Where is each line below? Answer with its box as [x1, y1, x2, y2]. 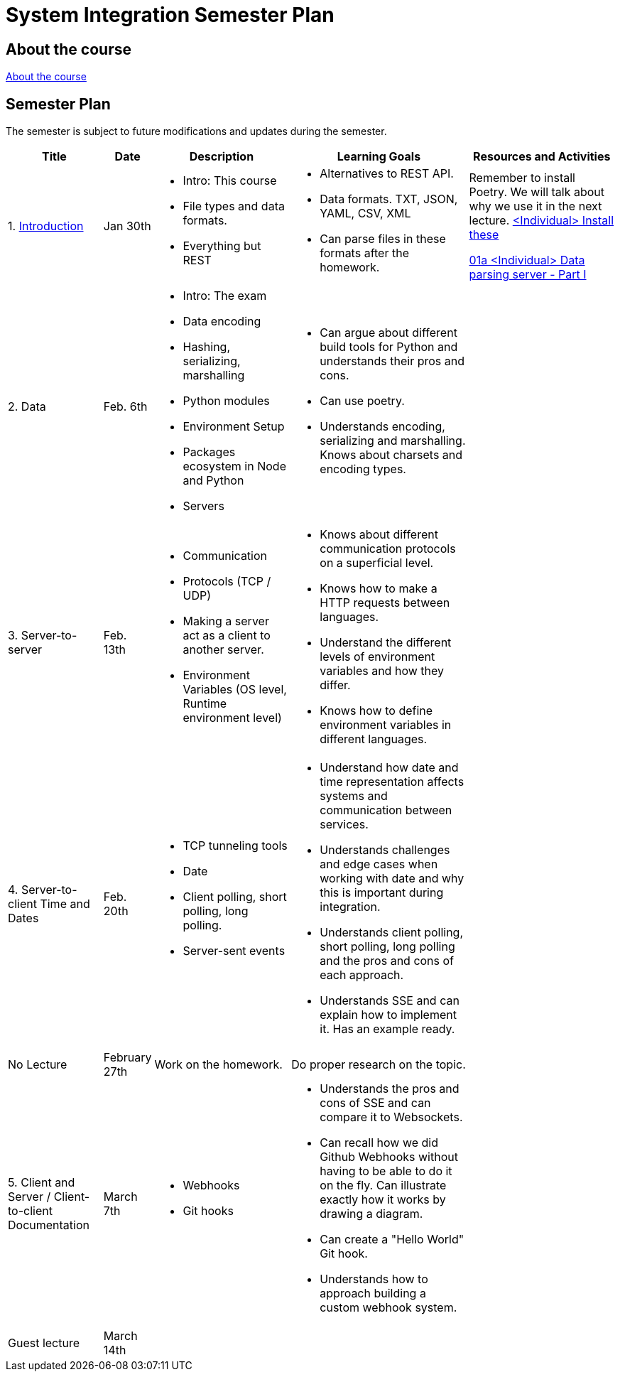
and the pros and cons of [320, 954, 455, 968]
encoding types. [320, 462, 406, 477]
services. [320, 817, 369, 832]
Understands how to [320, 1272, 428, 1287]
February [103, 1050, 152, 1065]
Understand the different [320, 635, 452, 650]
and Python [183, 473, 244, 488]
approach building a [320, 1286, 426, 1301]
